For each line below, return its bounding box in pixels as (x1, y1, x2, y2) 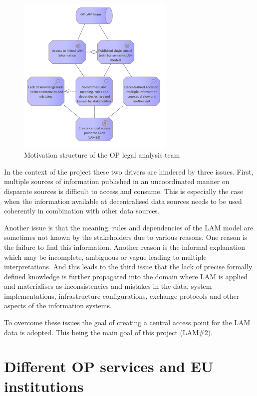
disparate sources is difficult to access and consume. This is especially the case (4, 186, 244, 196)
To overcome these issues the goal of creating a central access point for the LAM (4, 317, 251, 328)
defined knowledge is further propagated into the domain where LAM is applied (4, 271, 248, 281)
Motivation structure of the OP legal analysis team (24, 150, 180, 160)
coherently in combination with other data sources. (4, 205, 160, 216)
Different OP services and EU (4, 356, 214, 377)
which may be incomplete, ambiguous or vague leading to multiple (4, 251, 207, 262)
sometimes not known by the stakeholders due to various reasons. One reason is (4, 232, 248, 242)
